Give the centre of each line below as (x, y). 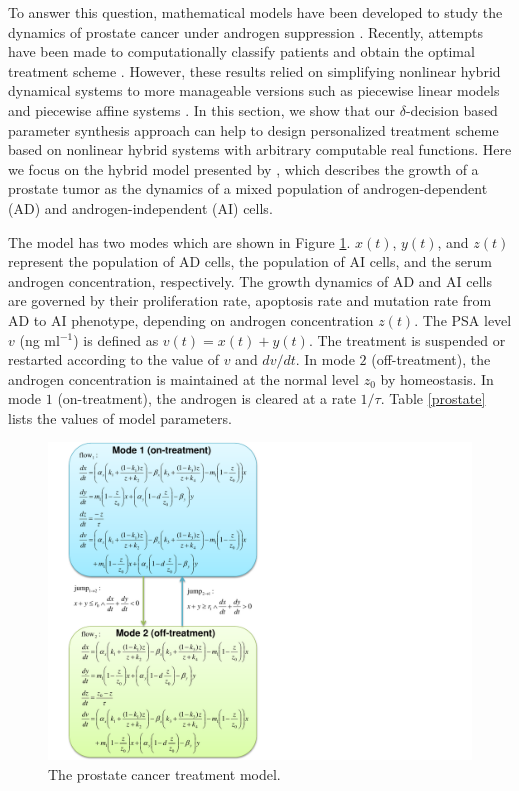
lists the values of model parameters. (120, 417)
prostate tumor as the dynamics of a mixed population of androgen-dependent (248, 188)
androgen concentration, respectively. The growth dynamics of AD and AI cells (250, 280)
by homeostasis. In (437, 378)
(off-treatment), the (431, 359)
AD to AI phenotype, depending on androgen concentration (191, 319)
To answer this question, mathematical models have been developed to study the (255, 12)
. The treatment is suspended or (407, 339)
